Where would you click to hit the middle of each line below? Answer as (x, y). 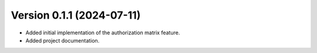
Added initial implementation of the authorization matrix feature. (103, 33)
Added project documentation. (63, 40)
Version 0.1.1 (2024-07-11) (76, 15)
